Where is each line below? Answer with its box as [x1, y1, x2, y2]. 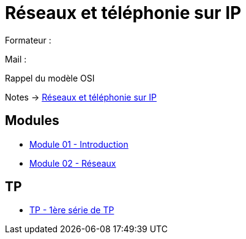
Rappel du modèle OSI [5, 72, 95, 83]
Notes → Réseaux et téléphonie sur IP [5, 91, 157, 102]
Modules [5, 113, 59, 129]
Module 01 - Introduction [29, 138, 129, 150]
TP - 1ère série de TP [29, 205, 114, 216]
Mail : [5, 53, 27, 64]
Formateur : [5, 34, 51, 45]
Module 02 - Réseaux [29, 157, 116, 169]
